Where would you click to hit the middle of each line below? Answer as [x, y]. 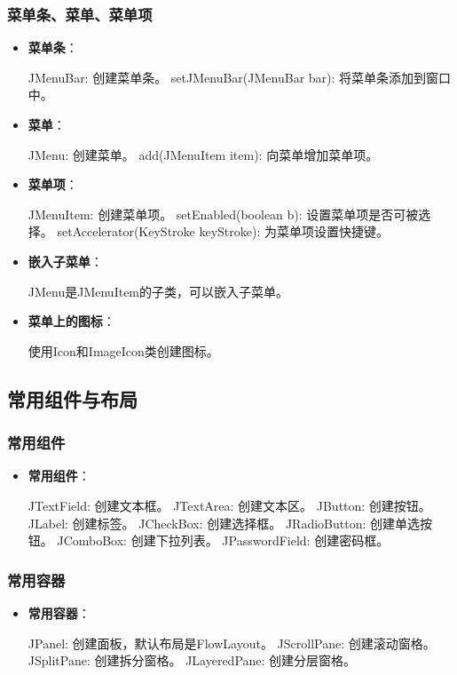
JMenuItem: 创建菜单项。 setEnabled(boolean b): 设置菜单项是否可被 [223, 214]
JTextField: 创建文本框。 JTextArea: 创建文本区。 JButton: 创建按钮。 [229, 505]
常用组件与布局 [72, 398]
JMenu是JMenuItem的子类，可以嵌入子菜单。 [158, 291]
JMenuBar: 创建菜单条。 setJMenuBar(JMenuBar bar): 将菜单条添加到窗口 [240, 77]
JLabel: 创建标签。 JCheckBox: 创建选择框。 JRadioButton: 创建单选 [224, 523]
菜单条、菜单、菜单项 [80, 14]
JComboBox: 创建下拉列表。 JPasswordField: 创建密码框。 [223, 540]
